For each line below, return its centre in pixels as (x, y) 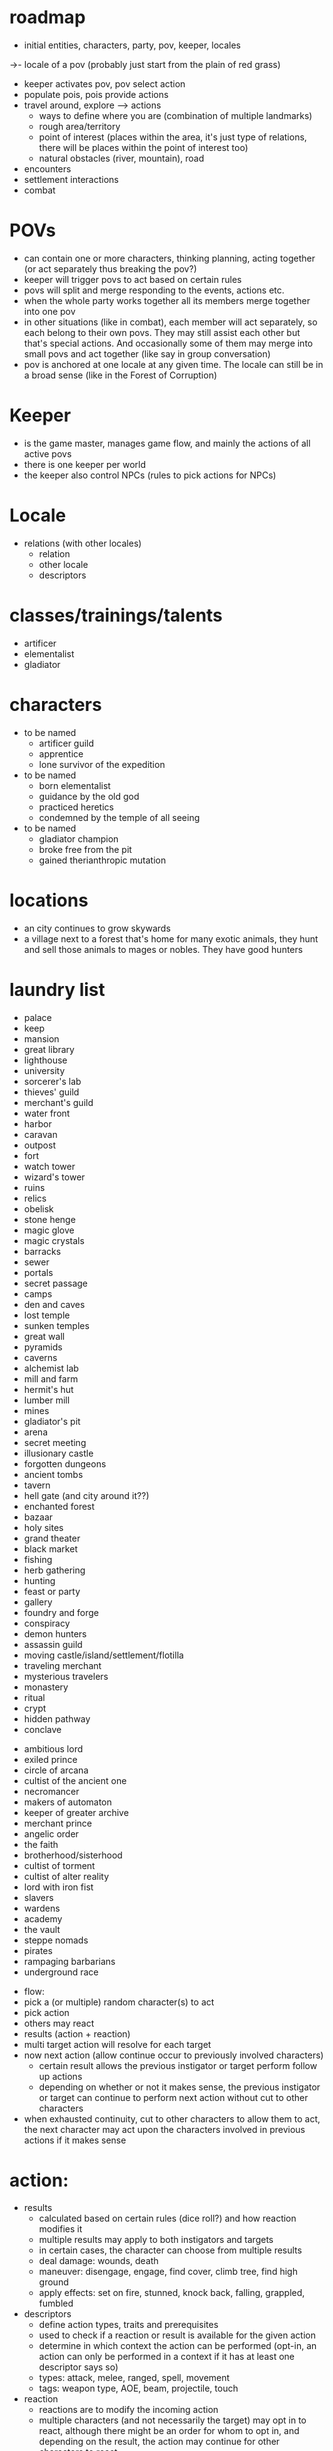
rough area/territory (79, 126)
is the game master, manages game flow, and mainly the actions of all (167, 443)
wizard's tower (54, 1177)
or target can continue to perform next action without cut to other (173, 2097)
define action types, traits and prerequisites (128, 2325)
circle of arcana (56, 1770)
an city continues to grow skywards (97, 928)
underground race (61, 1972)
